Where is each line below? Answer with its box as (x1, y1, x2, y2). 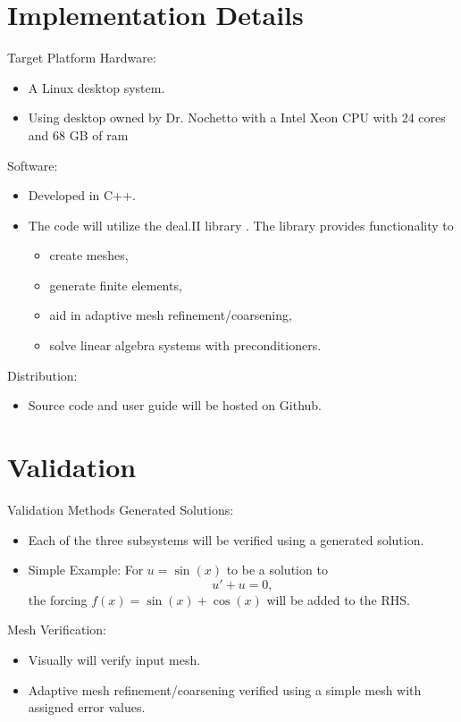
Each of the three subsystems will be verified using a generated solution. (28, 530, 424, 549)
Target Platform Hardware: (7, 48, 156, 67)
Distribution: (7, 365, 78, 384)
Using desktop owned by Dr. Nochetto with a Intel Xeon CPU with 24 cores (28, 108, 446, 127)
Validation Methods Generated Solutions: (7, 500, 234, 518)
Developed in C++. (28, 186, 136, 205)
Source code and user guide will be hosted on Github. (28, 396, 322, 415)
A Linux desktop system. (28, 78, 165, 97)
